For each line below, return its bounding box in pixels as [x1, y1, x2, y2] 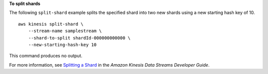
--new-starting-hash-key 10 [28, 42, 97, 47]
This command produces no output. [9, 53, 83, 59]
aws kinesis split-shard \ [18, 21, 84, 27]
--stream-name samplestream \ [28, 28, 102, 34]
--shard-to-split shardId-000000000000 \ [28, 35, 131, 40]
